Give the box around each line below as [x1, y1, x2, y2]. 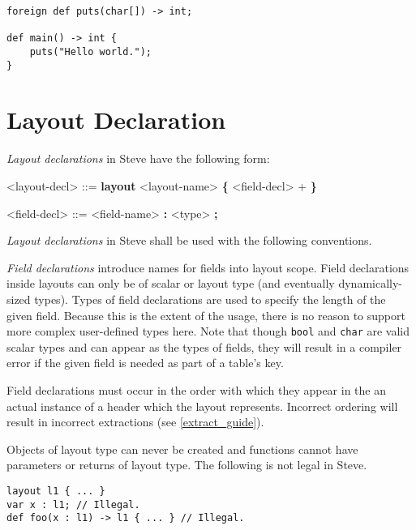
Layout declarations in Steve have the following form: [6, 150, 270, 167]
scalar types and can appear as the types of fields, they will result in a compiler [6, 338, 402, 355]
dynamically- [338, 275, 402, 292]
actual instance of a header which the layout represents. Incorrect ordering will [6, 397, 398, 414]
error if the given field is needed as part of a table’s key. [6, 354, 284, 371]
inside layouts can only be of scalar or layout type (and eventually [6, 275, 335, 292]
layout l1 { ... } [6, 485, 105, 497]
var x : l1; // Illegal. [6, 498, 140, 511]
